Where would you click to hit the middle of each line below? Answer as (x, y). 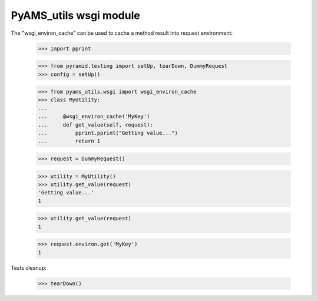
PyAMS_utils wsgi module (76, 15)
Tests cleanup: (29, 267)
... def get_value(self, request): (95, 125)
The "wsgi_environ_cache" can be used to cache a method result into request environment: (122, 33)
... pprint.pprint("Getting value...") (108, 133)
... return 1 (69, 141)
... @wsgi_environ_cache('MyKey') (94, 117)
